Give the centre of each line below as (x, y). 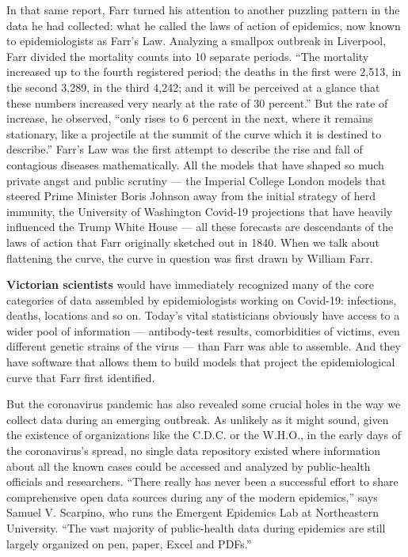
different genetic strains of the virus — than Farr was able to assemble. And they (204, 346)
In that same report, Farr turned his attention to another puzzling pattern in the (203, 9)
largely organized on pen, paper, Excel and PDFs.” (129, 543)
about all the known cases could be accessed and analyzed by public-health (189, 466)
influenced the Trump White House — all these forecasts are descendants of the (200, 227)
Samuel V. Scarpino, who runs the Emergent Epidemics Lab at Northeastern (193, 512)
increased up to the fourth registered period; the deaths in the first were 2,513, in (204, 72)
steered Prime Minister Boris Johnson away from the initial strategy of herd (191, 196)
